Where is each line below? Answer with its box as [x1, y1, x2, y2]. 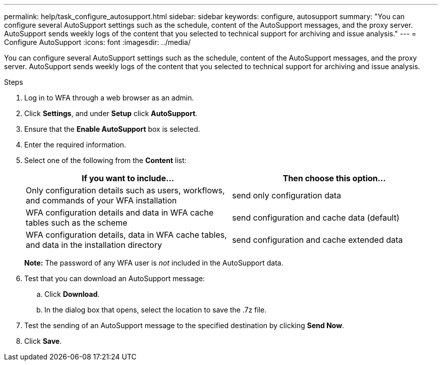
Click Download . [44, 290, 100, 298]
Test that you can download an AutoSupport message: [24, 274, 205, 283]
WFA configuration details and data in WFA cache [26, 207, 213, 218]
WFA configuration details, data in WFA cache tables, [26, 230, 227, 240]
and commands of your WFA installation [26, 195, 177, 205]
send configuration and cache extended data [232, 235, 403, 245]
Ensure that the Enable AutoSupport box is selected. [24, 125, 200, 133]
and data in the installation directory [26, 240, 162, 250]
